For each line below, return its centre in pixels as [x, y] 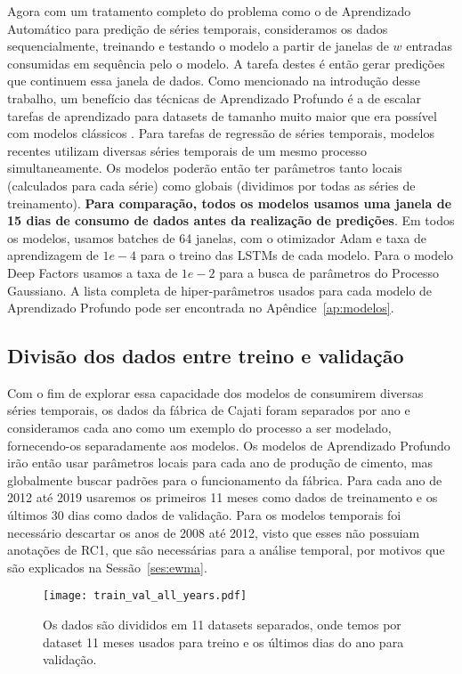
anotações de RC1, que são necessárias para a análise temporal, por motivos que [226, 550]
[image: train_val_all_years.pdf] [145, 596]
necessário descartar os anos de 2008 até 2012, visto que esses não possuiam [214, 532]
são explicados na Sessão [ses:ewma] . [107, 567]
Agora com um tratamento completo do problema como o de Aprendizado [209, 11]
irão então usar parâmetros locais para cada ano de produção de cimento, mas [220, 463]
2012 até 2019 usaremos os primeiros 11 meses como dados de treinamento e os [223, 497]
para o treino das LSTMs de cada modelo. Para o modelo [297, 255]
